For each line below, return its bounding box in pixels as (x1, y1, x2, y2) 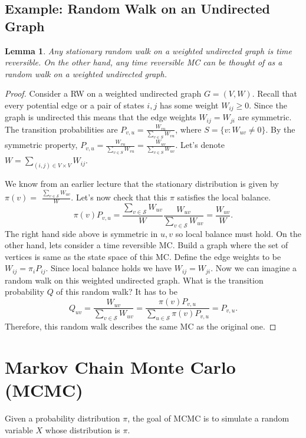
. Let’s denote (175, 139, 225, 151)
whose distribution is (45, 423, 120, 436)
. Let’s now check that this (71, 191, 167, 203)
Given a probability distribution (5, 412, 120, 424)
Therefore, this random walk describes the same (5, 320, 177, 332)
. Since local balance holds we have (45, 262, 172, 274)
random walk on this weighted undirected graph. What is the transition (5, 274, 264, 286)
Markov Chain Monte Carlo (5, 355, 236, 379)
